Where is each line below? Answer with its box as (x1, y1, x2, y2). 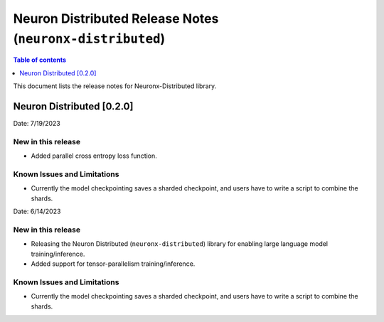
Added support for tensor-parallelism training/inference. (31, 259, 196, 268)
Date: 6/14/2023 (13, 207, 61, 216)
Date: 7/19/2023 (13, 119, 60, 128)
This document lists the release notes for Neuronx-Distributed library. (13, 82, 217, 90)
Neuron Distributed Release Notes (13, 11, 219, 26)
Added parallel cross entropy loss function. (31, 151, 158, 160)
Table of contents (13, 55, 67, 64)
